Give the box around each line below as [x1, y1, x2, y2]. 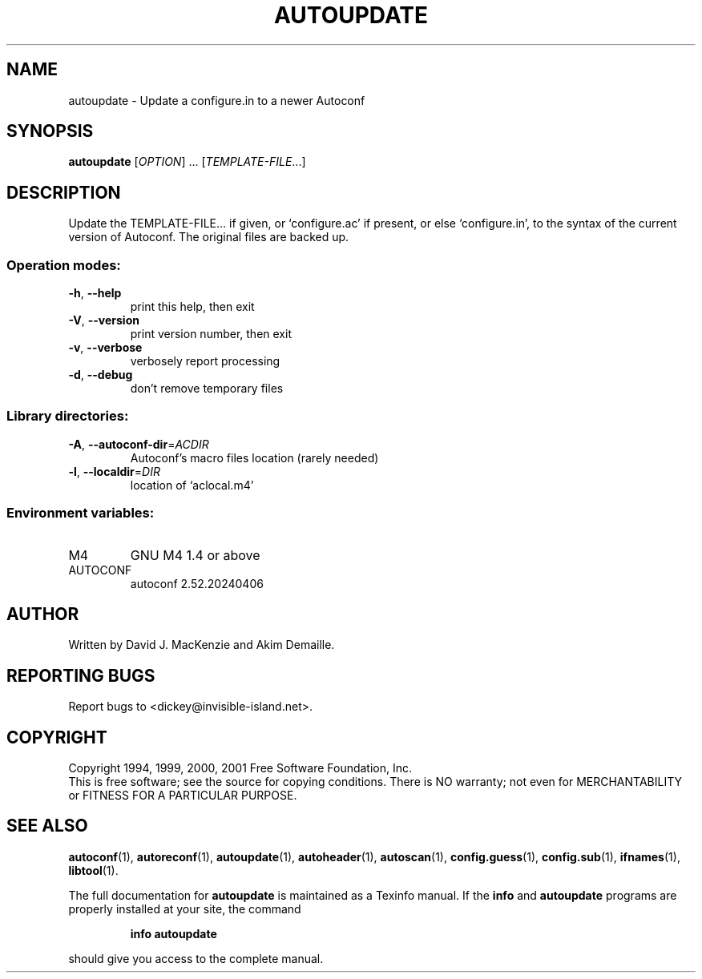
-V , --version [68, 313, 139, 328]
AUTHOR [6, 603, 79, 624]
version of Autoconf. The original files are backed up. [68, 230, 349, 244]
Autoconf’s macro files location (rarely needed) [130, 450, 379, 465]
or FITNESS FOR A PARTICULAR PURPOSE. [68, 788, 297, 803]
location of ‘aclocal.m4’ [130, 477, 254, 492]
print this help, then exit [130, 300, 255, 314]
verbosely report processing [130, 354, 280, 369]
